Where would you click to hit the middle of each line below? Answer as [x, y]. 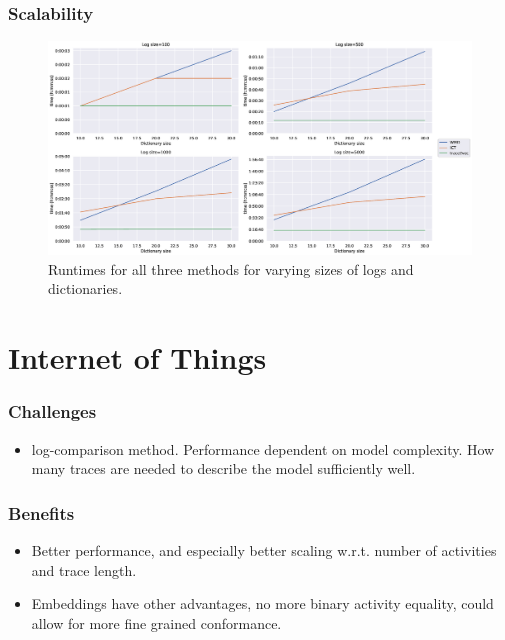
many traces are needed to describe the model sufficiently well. [223, 468]
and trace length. [84, 569]
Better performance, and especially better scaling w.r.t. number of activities [264, 550]
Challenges [52, 411]
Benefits [41, 512]
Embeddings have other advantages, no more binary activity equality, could [262, 603]
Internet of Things [137, 357]
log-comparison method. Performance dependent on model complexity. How [263, 448]
